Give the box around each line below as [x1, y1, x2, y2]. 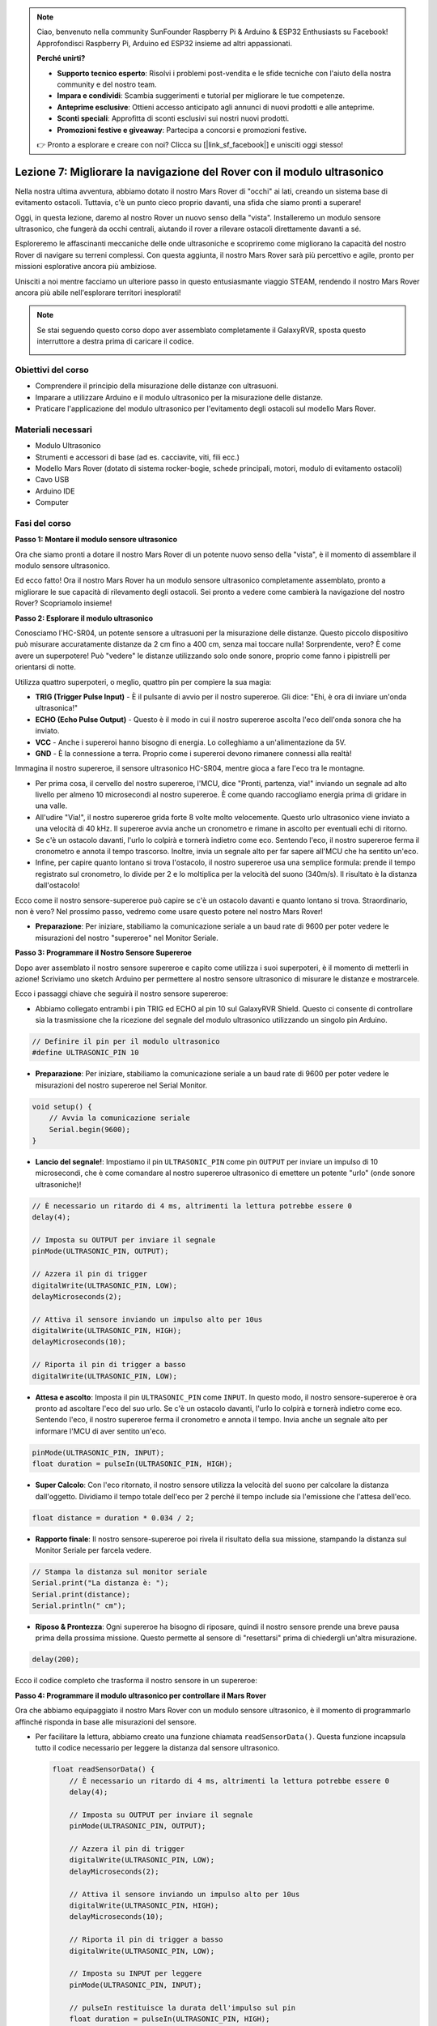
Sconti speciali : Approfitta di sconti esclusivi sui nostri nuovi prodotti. [57, 113, 290, 123]
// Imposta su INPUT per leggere [69, 1969, 202, 1978]
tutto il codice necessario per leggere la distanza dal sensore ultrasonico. [35, 1743, 280, 1753]
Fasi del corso [15, 517, 72, 528]
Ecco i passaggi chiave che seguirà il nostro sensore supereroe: [15, 989, 228, 998]
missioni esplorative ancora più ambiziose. [15, 262, 157, 271]
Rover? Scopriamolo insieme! [15, 598, 112, 608]
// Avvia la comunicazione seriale [49, 1113, 190, 1122]
